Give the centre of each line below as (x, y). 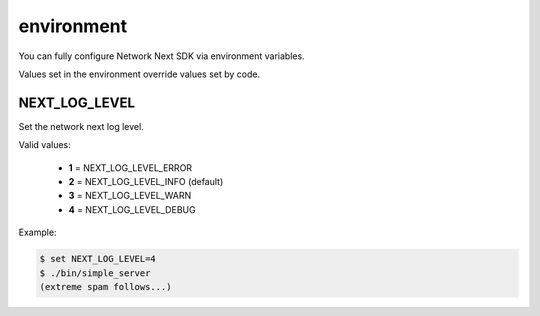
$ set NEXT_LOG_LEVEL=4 (98, 259)
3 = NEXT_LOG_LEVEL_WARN (130, 196)
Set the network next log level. (81, 126)
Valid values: (45, 145)
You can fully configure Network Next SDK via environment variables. (161, 56)
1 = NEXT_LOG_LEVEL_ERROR (130, 167)
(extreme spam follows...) (105, 286)
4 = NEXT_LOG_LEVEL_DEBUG (132, 209)
